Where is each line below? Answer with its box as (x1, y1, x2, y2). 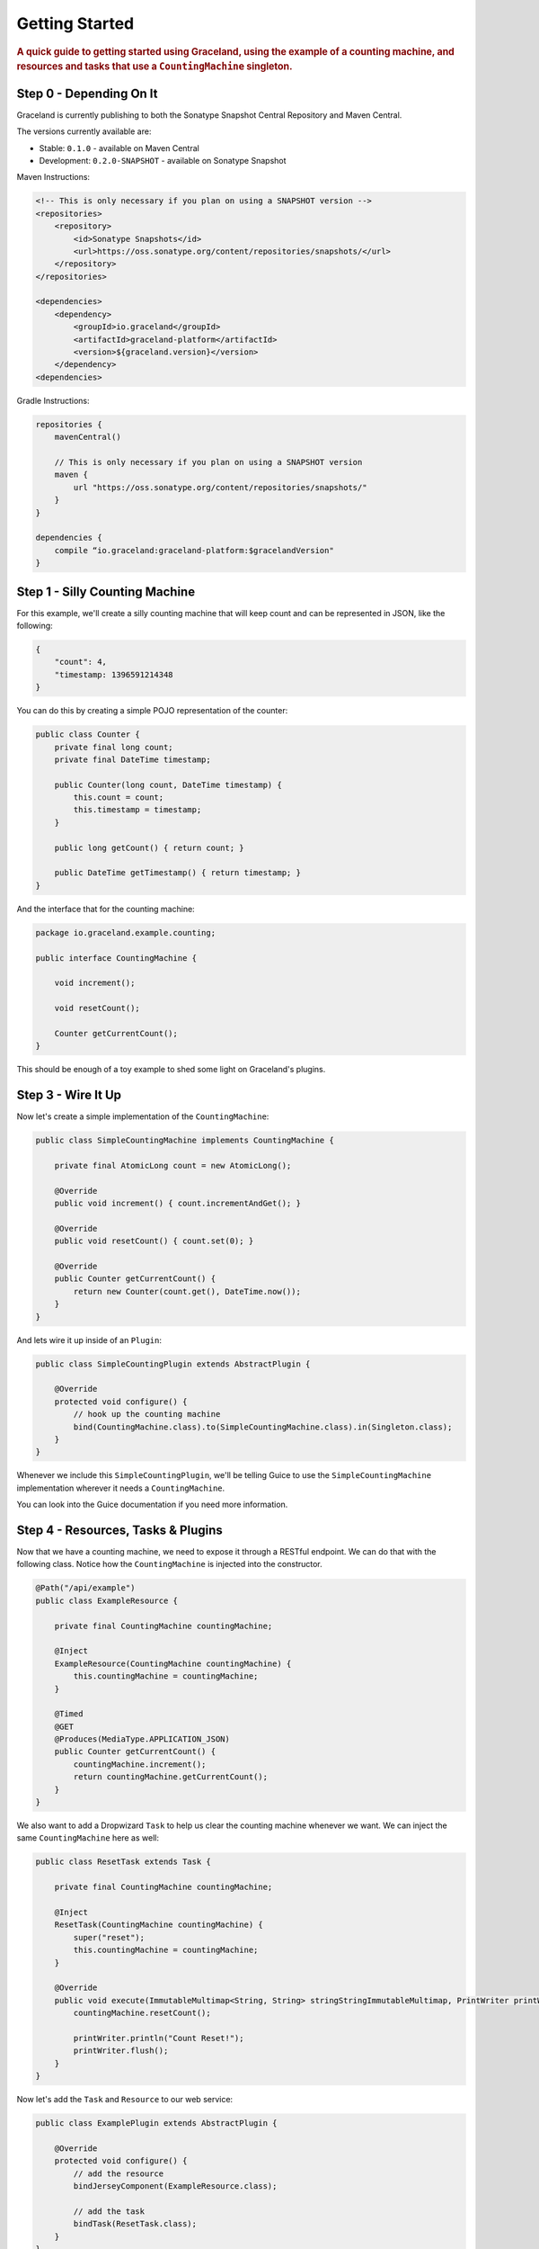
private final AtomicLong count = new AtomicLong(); (54, 1160, 292, 1170)
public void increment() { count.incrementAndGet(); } (54, 1198, 301, 1209)
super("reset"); (73, 1932, 146, 1942)
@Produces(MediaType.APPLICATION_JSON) (54, 1734, 231, 1744)
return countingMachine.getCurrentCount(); (73, 1772, 269, 1782)
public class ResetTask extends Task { (35, 1857, 211, 1867)
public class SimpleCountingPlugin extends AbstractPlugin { (35, 1358, 311, 1369)
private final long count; (54, 742, 174, 752)
